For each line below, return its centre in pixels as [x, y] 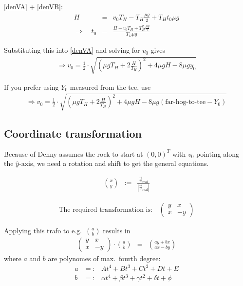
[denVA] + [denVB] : [33, 6]
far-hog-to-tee [186, 102]
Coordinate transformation [73, 133]
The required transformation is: [105, 210]
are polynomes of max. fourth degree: [104, 258]
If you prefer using [31, 87]
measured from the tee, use [110, 87]
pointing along [218, 153]
